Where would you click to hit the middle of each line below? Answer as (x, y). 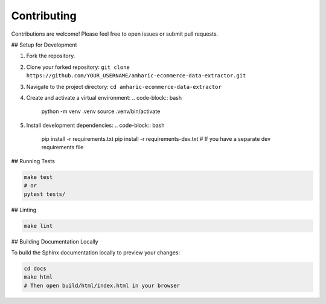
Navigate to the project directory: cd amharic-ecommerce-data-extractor (124, 86)
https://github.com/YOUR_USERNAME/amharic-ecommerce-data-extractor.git (136, 76)
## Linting (24, 210)
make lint (38, 226)
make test (38, 177)
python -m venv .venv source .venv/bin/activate (101, 111)
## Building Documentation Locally (55, 241)
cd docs (35, 268)
